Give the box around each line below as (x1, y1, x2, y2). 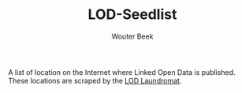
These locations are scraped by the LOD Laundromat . (8, 76, 182, 85)
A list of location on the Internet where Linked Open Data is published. (8, 67, 236, 76)
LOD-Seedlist (87, 6, 177, 24)
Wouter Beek (111, 32, 154, 41)
